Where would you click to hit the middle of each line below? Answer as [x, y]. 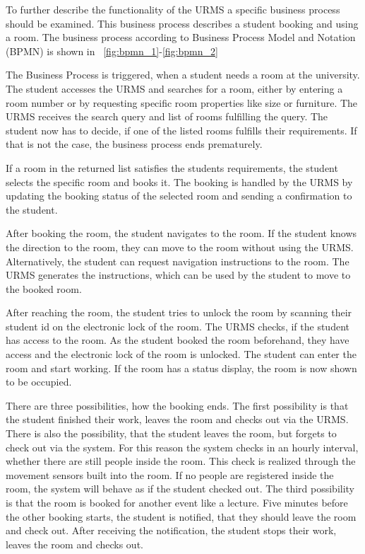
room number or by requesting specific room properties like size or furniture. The [182, 102]
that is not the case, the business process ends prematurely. [134, 144]
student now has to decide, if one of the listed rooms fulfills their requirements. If [181, 130]
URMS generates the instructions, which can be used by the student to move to [178, 275]
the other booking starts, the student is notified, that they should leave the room [181, 516]
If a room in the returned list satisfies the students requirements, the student [172, 167]
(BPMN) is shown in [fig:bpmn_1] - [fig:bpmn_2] [112, 51]
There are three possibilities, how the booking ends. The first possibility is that [177, 405]
